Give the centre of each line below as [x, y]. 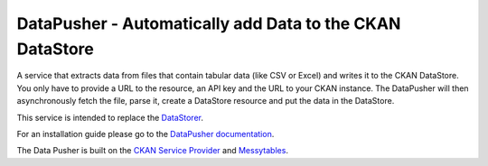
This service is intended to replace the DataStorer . [110, 117]
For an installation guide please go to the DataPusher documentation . [145, 134]
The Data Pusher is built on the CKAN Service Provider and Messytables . [153, 151]
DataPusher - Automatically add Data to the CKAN [209, 23]
